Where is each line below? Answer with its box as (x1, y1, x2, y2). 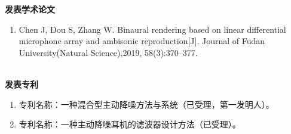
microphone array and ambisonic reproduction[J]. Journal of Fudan (19, 35, 265, 47)
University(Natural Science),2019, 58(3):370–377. (19, 46, 198, 58)
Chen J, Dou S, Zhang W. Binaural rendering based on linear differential (19, 23, 286, 35)
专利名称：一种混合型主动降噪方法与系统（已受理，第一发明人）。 (19, 98, 274, 110)
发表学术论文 (5, 3, 55, 15)
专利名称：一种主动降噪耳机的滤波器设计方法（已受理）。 (19, 118, 241, 130)
